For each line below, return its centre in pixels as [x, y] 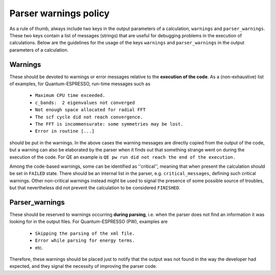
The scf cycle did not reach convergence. [89, 117]
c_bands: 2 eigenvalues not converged [85, 103]
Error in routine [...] [65, 131]
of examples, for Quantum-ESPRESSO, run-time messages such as [80, 84]
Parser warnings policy [60, 13]
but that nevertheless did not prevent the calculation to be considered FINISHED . [95, 188]
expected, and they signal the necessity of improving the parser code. [83, 266]
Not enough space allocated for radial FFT [90, 110]
